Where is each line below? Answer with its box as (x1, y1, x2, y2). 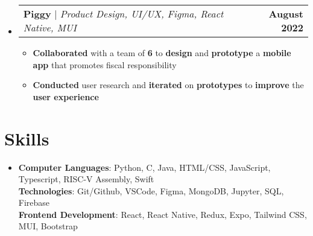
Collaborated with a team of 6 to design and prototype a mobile (33, 46, 291, 59)
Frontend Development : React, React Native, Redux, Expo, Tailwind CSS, (18, 208, 307, 220)
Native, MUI (23, 21, 77, 34)
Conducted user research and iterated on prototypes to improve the (33, 78, 304, 91)
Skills (4, 126, 49, 150)
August (268, 7, 303, 21)
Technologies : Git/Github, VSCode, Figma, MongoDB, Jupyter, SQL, (18, 184, 284, 197)
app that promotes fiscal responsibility (33, 58, 177, 71)
